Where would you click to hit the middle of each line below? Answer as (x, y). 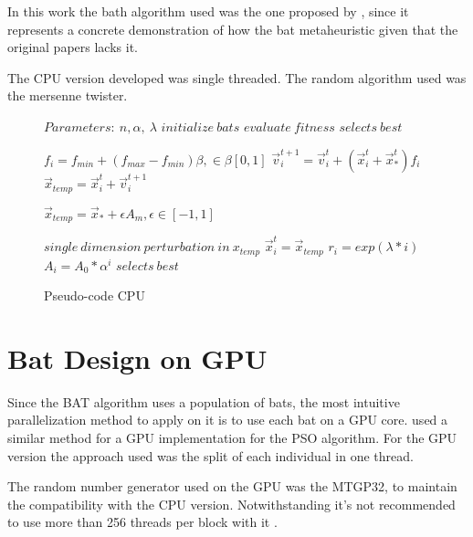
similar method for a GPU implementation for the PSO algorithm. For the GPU (232, 438)
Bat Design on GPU (137, 358)
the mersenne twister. (68, 95)
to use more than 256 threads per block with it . (142, 522)
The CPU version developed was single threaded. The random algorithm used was (237, 77)
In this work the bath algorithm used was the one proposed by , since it (208, 11)
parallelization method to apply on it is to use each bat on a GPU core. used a (228, 420)
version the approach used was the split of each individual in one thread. (210, 455)
